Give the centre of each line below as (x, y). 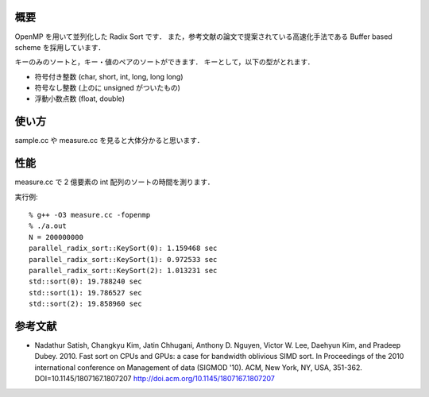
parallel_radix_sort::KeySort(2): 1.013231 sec (123, 271)
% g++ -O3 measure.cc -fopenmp (90, 215)
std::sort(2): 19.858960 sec (85, 304)
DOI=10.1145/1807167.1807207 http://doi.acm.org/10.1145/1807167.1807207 (155, 379)
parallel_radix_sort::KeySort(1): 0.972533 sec (123, 259)
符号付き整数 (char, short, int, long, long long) (109, 76)
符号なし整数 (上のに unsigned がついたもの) (107, 88)
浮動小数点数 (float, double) (80, 98)
